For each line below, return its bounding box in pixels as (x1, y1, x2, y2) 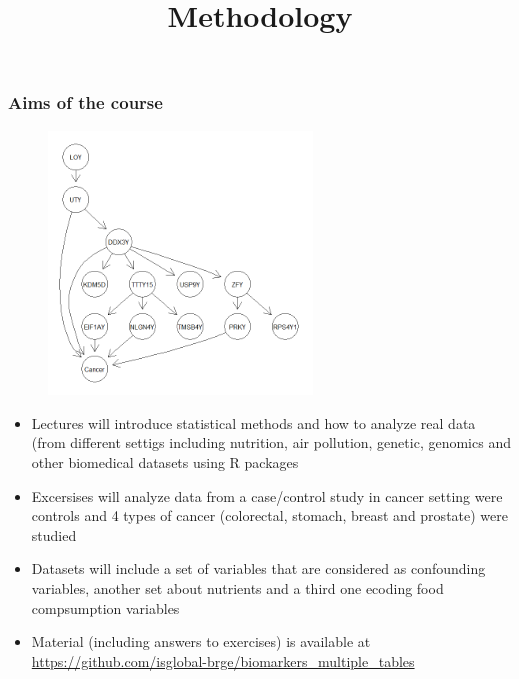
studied (31, 524, 77, 545)
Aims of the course (8, 90, 163, 115)
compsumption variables (31, 597, 180, 618)
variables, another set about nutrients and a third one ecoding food (31, 577, 444, 598)
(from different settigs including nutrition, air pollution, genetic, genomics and (31, 432, 511, 453)
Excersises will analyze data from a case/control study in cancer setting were (31, 485, 503, 506)
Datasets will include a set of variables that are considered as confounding (31, 558, 486, 579)
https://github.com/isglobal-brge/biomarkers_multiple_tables (31, 650, 415, 671)
